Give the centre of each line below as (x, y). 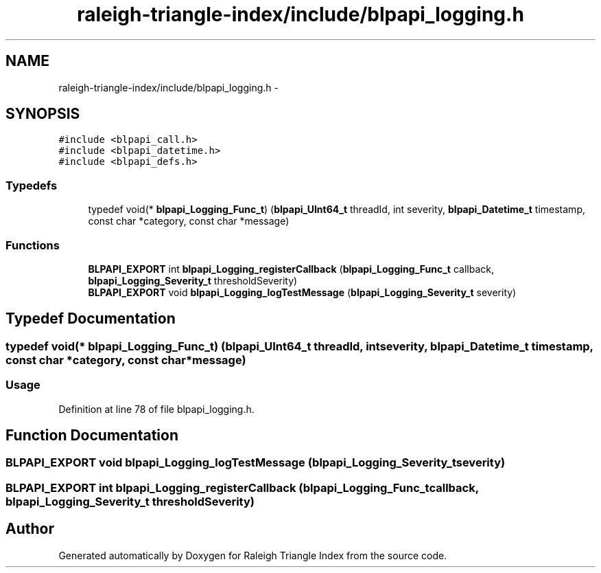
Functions (33, 245)
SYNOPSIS (43, 114)
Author (30, 529)
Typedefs (32, 185)
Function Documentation (92, 435)
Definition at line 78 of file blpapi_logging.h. (156, 409)
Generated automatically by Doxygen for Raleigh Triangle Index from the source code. (253, 555)
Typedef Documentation (91, 319)
